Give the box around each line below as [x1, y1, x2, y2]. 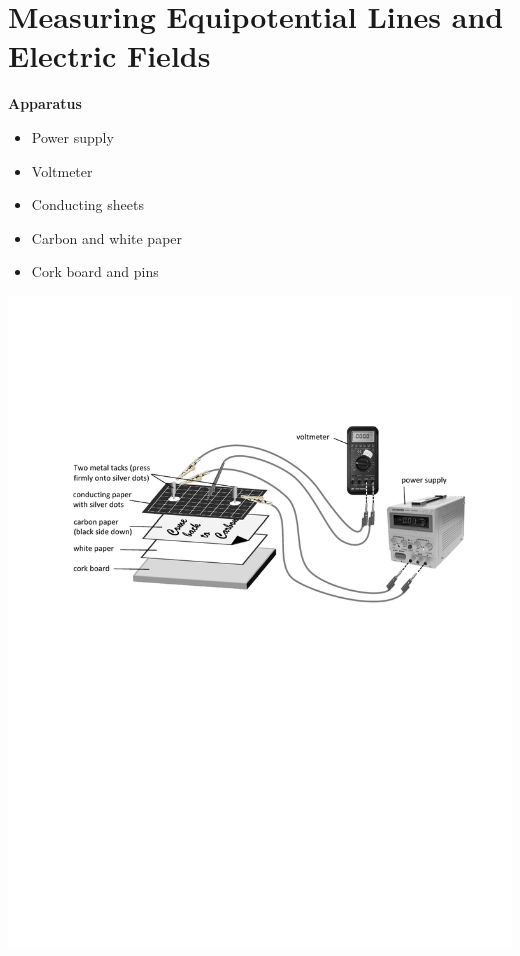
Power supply [31, 126, 114, 147]
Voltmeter [31, 160, 93, 181]
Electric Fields [8, 35, 211, 76]
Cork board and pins [31, 261, 159, 282]
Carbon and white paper [31, 227, 183, 248]
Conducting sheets [31, 194, 144, 215]
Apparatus [8, 93, 82, 114]
